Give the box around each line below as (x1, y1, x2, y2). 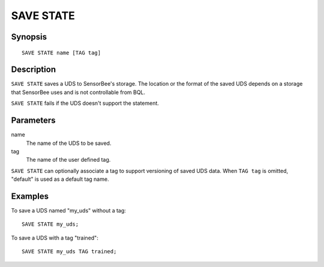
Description (11, 65, 56, 75)
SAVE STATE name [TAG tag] (22, 49, 101, 56)
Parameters (11, 116, 56, 126)
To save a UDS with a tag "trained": (11, 234, 98, 241)
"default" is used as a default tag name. (11, 175, 109, 183)
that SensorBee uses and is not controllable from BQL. (11, 89, 146, 96)
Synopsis (11, 32, 47, 42)
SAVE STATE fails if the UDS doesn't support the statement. (11, 99, 159, 107)
